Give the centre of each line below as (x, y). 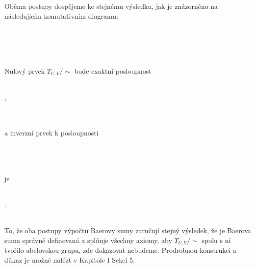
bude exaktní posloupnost (113, 70)
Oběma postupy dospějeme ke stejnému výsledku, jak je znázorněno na (111, 6)
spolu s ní (216, 240)
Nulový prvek (25, 70)
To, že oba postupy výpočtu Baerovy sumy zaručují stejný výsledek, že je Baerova (128, 230)
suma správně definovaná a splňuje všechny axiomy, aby (88, 240)
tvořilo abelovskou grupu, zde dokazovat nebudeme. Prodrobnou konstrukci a (121, 250)
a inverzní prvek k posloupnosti (51, 133)
